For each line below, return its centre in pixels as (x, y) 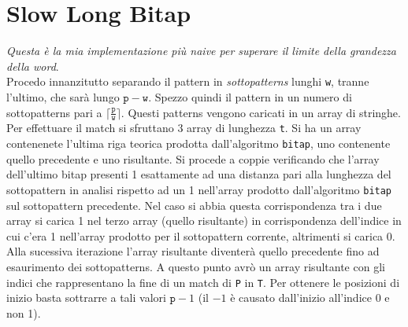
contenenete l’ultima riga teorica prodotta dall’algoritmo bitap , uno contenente (198, 143)
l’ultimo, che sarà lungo (63, 96)
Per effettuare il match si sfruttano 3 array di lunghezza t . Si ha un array (184, 128)
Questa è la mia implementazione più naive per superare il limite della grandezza (201, 51)
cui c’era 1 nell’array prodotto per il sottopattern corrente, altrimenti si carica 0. (201, 235)
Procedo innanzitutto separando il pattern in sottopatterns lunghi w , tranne (188, 81)
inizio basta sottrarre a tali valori (86, 298)
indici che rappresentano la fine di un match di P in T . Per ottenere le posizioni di (203, 282)
